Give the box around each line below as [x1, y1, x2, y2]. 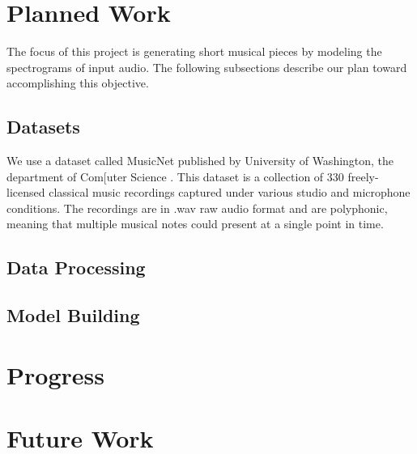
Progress [6, 358, 104, 391]
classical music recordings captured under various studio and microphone [49, 184, 411, 201]
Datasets [6, 114, 80, 139]
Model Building [6, 303, 140, 328]
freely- [347, 168, 379, 185]
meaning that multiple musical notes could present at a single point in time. [6, 215, 384, 232]
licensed [6, 184, 45, 201]
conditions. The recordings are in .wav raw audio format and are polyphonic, [6, 199, 388, 216]
